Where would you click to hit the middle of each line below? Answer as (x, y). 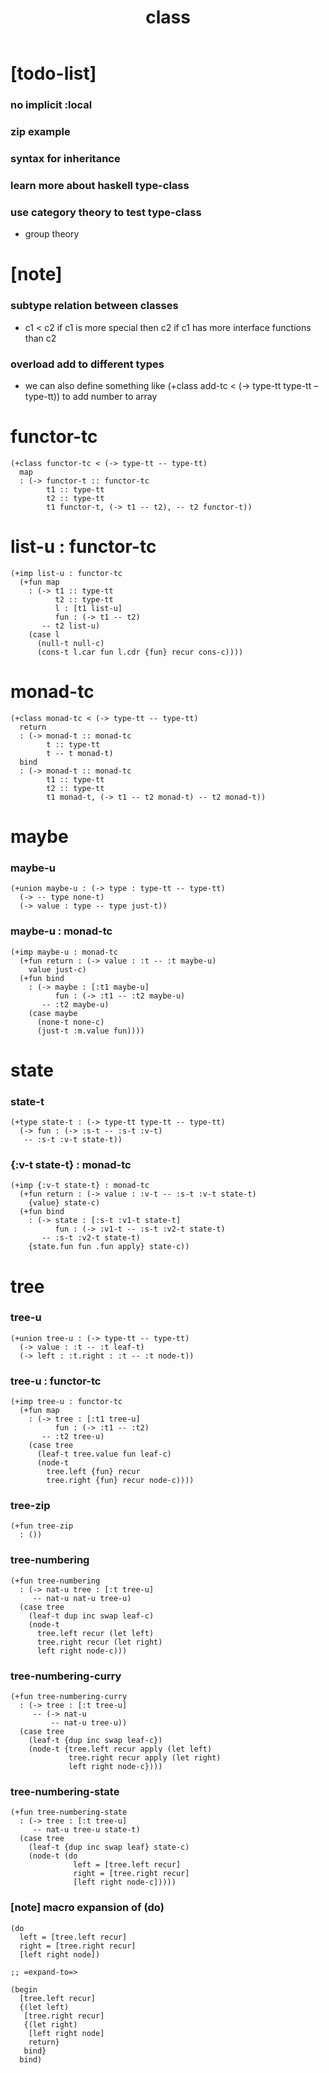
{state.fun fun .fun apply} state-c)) (109, 1247)
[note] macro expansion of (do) (87, 1908)
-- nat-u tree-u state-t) (86, 1830)
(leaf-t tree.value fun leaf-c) (104, 1454)
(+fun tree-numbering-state (69, 1812)
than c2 (40, 338)
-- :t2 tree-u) (73, 1437)
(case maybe (53, 1013)
